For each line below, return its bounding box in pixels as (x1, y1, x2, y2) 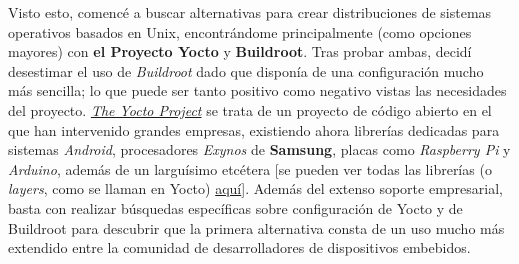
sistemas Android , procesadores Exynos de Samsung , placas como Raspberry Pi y (8, 139, 511, 160)
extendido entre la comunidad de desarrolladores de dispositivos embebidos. (8, 237, 471, 258)
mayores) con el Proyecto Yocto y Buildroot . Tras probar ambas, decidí (8, 41, 472, 62)
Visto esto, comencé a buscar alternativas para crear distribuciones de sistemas (8, 2, 492, 22)
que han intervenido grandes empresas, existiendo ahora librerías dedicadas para (8, 119, 500, 140)
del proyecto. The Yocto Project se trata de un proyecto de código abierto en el (8, 99, 492, 120)
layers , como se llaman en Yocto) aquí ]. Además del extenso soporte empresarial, (8, 178, 503, 199)
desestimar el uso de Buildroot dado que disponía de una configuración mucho (8, 60, 484, 81)
